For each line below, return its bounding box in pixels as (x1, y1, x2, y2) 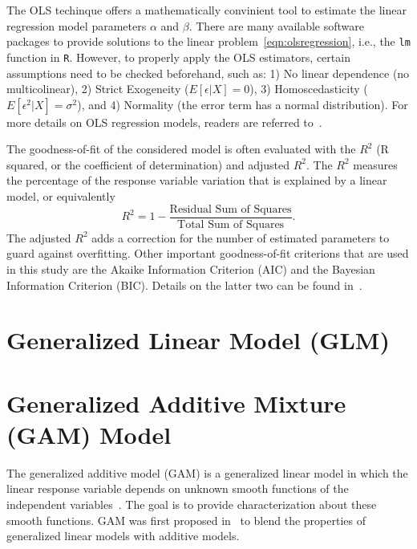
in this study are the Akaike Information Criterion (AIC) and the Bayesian (6, 260, 375, 277)
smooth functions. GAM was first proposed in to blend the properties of (6, 511, 366, 528)
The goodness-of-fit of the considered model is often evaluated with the (6, 140, 356, 157)
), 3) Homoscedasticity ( (249, 80, 368, 97)
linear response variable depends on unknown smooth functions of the (6, 480, 349, 497)
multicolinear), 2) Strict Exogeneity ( (6, 80, 189, 97)
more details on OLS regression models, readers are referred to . (6, 113, 322, 130)
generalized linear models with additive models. (6, 527, 240, 544)
